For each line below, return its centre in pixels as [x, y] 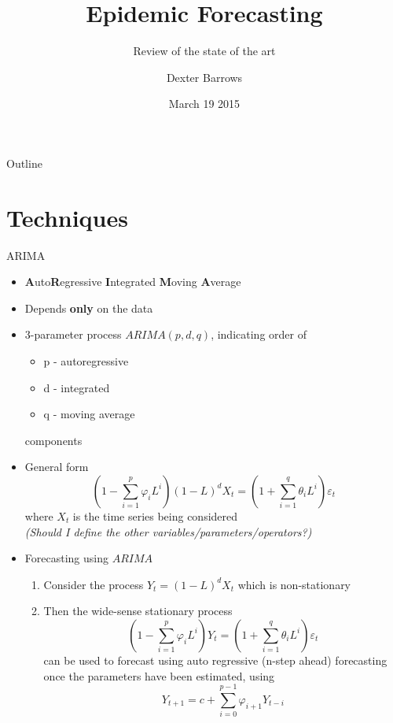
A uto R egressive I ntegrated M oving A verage [133, 282]
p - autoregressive [86, 361]
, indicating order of [259, 334]
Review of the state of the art [204, 51]
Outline [24, 163]
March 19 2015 [204, 104]
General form [57, 467]
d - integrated [77, 387]
